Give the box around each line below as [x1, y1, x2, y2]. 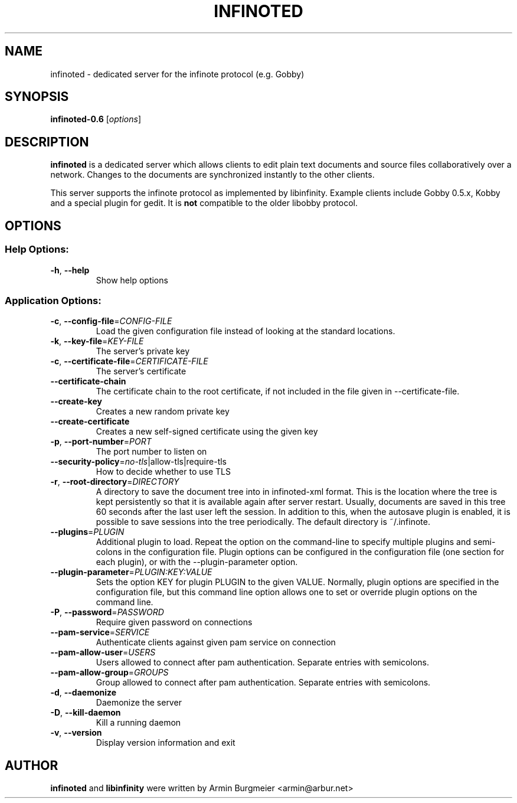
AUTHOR [5, 758, 58, 773]
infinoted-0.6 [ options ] [50, 114, 141, 125]
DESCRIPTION [5, 134, 89, 149]
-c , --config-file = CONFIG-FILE [50, 316, 172, 327]
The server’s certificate [96, 366, 186, 377]
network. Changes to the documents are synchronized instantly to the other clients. [50, 169, 375, 180]
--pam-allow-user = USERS [50, 647, 156, 658]
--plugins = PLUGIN [50, 527, 125, 537]
